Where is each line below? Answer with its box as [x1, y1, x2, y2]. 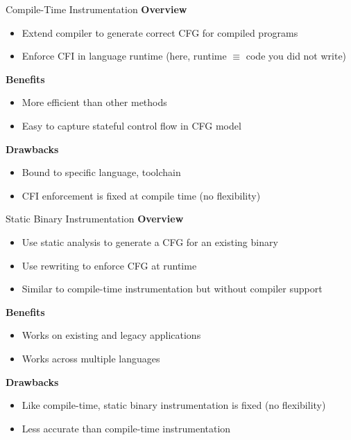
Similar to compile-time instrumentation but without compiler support [22, 281, 323, 296]
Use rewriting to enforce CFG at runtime [22, 258, 197, 272]
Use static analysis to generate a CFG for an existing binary [22, 234, 278, 249]
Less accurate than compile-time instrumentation [22, 421, 231, 435]
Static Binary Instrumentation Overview [6, 211, 184, 226]
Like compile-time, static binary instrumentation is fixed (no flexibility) [22, 398, 326, 412]
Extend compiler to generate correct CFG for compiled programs [22, 25, 298, 39]
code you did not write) [246, 49, 347, 63]
